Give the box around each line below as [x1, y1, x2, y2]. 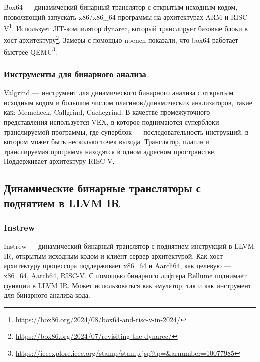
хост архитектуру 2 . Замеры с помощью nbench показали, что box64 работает [4, 33, 238, 45]
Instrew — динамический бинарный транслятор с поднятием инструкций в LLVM [4, 241, 254, 251]
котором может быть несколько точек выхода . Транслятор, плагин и [4, 136, 210, 147]
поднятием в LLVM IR [4, 195, 120, 210]
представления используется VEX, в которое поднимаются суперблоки [4, 116, 219, 127]
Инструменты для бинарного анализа [4, 67, 146, 80]
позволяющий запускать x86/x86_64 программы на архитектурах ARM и [4, 11, 229, 22]
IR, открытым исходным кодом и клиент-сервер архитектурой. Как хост [4, 250, 223, 261]
